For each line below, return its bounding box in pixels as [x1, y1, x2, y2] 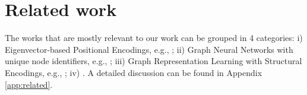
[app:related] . [5, 78, 53, 90]
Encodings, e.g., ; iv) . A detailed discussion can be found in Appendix [5, 66, 262, 78]
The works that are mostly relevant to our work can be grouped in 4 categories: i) [5, 31, 303, 44]
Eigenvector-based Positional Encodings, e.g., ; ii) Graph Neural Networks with [5, 43, 293, 55]
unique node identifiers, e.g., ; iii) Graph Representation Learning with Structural [5, 55, 302, 67]
